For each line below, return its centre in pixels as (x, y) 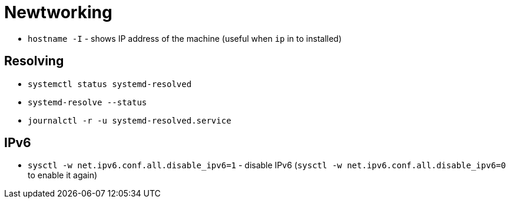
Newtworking (58, 12)
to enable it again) (63, 175)
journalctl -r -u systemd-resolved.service (130, 120)
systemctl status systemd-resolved (110, 84)
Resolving (34, 61)
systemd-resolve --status (87, 102)
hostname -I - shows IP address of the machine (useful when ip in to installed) (185, 38)
